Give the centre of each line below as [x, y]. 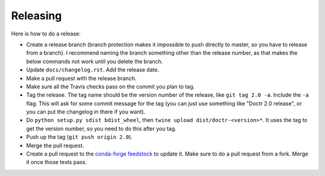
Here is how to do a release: [46, 34]
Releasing [36, 16]
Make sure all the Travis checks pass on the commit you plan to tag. [110, 86]
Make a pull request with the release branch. [81, 78]
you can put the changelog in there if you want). [86, 112]
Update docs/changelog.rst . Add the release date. [93, 70]
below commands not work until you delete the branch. [94, 61]
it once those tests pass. [57, 162]
